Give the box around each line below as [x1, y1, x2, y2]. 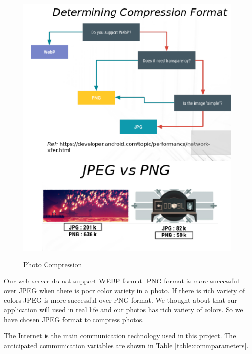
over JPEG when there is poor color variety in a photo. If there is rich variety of [4, 285, 245, 295]
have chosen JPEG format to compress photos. [4, 314, 144, 324]
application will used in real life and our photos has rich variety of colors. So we [4, 304, 243, 314]
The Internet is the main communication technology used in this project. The [4, 330, 236, 341]
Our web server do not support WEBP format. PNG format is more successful [4, 276, 239, 286]
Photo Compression [23, 259, 82, 269]
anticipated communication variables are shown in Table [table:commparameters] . [4, 340, 249, 350]
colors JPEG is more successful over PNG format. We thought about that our [4, 295, 237, 305]
